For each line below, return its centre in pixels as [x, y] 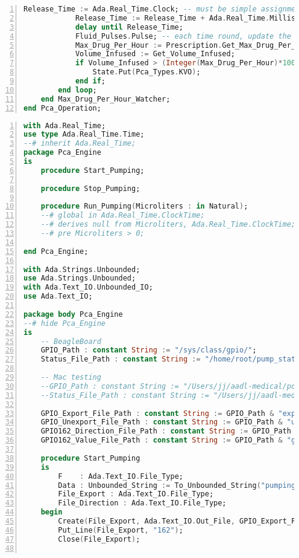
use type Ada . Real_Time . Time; [84, 135]
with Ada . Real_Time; [65, 125]
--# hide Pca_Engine [65, 323]
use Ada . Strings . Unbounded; [80, 278]
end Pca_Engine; [56, 251]
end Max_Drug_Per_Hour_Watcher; [105, 99]
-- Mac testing [71, 377]
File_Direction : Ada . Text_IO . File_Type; [142, 503]
